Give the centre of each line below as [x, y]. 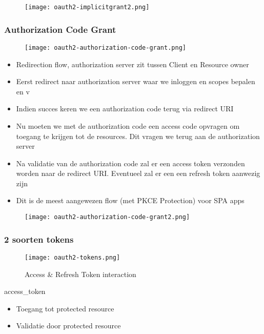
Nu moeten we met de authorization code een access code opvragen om [128, 125]
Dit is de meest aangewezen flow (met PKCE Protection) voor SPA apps [130, 200]
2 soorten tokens [39, 239]
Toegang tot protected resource [65, 308]
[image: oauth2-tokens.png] [73, 257]
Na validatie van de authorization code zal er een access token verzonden [130, 163]
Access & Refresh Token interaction [80, 274]
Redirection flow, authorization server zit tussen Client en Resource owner [133, 64]
